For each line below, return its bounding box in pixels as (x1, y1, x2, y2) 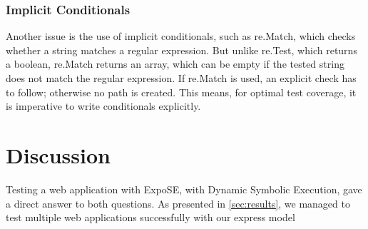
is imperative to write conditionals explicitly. (6, 98, 201, 113)
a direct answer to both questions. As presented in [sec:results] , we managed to (6, 195, 350, 210)
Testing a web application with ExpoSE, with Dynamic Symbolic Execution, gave (6, 181, 362, 196)
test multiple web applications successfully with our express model (6, 210, 295, 225)
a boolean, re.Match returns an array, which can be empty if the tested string (6, 56, 344, 71)
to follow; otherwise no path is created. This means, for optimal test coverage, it (6, 84, 357, 99)
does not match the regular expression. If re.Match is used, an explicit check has (6, 71, 357, 85)
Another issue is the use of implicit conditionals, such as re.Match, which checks (6, 29, 356, 44)
